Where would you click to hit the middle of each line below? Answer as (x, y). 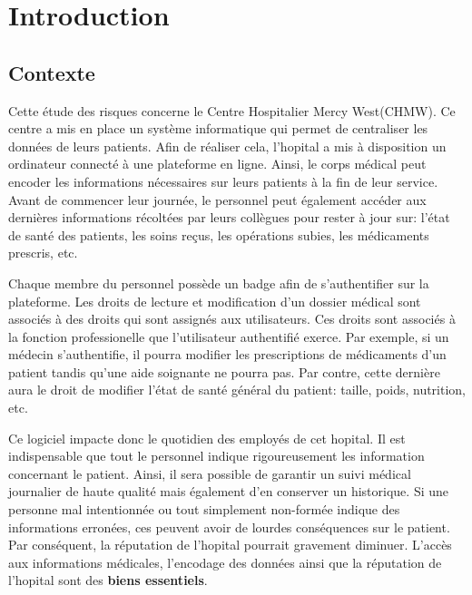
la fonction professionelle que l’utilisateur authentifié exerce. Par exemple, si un (229, 336)
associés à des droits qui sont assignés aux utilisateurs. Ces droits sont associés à (232, 319)
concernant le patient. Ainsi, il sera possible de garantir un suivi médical (210, 473)
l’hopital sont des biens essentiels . (108, 580)
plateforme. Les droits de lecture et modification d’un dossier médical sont (215, 301)
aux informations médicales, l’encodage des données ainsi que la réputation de (225, 562)
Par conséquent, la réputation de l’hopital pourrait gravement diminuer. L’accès (230, 545)
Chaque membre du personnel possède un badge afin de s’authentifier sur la (219, 283)
